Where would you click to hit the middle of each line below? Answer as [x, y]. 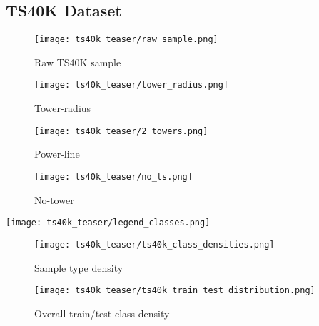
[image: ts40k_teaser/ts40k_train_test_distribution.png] [175, 291]
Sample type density [79, 267]
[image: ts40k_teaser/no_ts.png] [113, 177]
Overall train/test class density [102, 313]
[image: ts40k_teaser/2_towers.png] [121, 131]
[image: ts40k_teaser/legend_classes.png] [108, 223]
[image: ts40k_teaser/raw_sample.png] [126, 40]
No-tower [54, 199]
